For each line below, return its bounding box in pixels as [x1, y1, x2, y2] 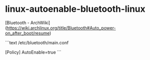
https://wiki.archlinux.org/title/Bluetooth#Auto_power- [6, 25, 116, 30]
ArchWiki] [30, 20, 51, 26]
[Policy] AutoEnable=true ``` [5, 49, 61, 55]
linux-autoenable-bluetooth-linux [5, 3, 146, 15]
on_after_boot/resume [5, 30, 50, 36]
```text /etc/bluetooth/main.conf [5, 39, 69, 45]
